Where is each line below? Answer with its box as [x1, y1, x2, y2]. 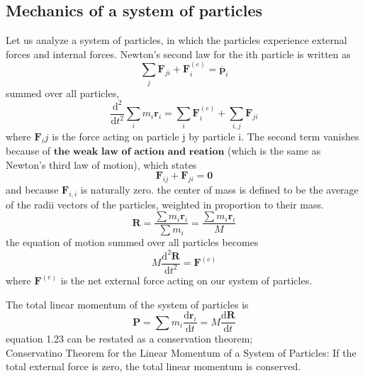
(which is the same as [228, 143, 321, 158]
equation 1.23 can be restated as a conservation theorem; [6, 331, 253, 346]
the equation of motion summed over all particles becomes [6, 235, 259, 250]
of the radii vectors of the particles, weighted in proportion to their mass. [6, 196, 324, 211]
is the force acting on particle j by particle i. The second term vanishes [52, 129, 359, 144]
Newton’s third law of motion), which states [6, 157, 197, 172]
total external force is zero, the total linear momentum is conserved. [6, 359, 301, 374]
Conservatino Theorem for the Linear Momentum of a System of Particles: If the [6, 345, 356, 360]
